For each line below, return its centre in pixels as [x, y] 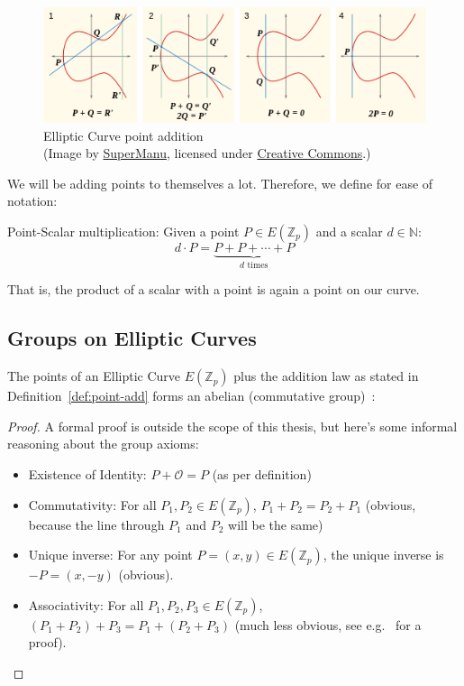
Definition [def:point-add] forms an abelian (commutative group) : [191, 396]
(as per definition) [262, 474]
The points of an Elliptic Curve [94, 376]
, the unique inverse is [383, 555]
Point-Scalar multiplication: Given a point [123, 232]
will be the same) [276, 524]
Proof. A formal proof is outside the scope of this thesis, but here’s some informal [232, 426]
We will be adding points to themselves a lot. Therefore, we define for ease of [220, 183]
